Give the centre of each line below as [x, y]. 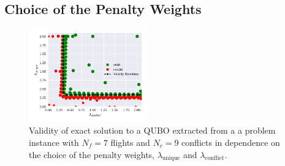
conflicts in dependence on [231, 143]
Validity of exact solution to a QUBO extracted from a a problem [152, 130]
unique [171, 158]
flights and [130, 143]
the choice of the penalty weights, [92, 154]
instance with [54, 143]
